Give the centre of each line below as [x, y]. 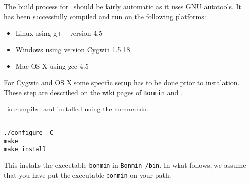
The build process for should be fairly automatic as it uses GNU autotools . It [123, 6]
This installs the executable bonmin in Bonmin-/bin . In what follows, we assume [125, 165]
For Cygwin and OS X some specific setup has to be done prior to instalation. [122, 82]
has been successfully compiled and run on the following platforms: [105, 16]
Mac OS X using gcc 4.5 [52, 66]
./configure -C [29, 133]
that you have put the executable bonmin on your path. [88, 175]
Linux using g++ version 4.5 [59, 33]
